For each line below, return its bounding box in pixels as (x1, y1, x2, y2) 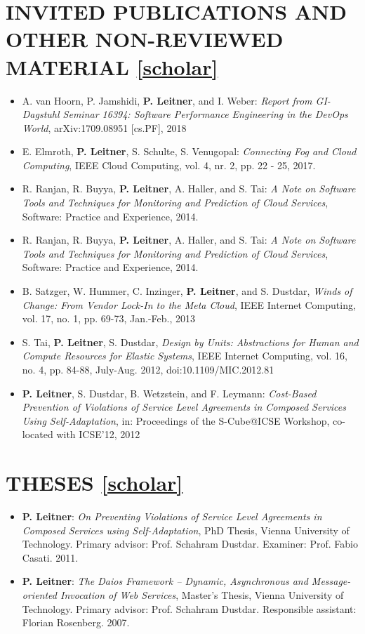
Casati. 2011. (22, 550, 79, 564)
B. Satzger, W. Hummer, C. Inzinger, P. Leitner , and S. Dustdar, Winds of (22, 284, 352, 298)
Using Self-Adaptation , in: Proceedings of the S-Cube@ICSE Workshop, (22, 413, 330, 428)
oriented (22, 588, 57, 602)
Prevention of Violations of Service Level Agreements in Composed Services (22, 399, 346, 414)
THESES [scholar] (6, 468, 183, 497)
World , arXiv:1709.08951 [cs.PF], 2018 (22, 120, 187, 135)
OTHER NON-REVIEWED (6, 25, 284, 53)
